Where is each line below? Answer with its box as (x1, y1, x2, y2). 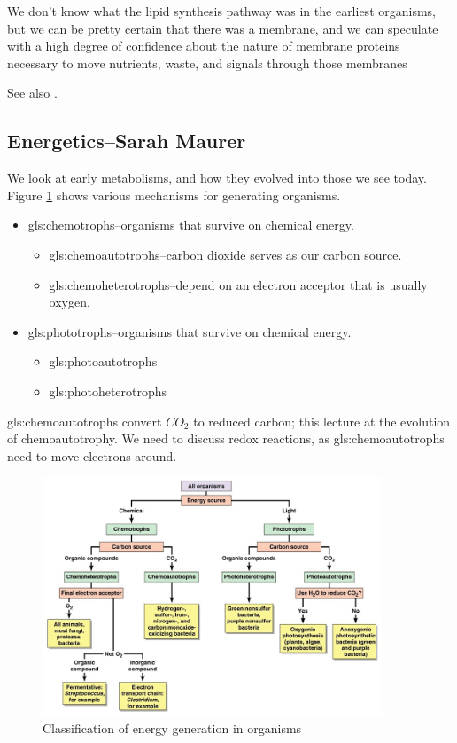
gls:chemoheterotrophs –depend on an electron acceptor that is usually (49, 275, 428, 293)
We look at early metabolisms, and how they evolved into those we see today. (7, 168, 427, 187)
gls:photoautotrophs (49, 352, 158, 371)
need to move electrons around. (7, 446, 177, 465)
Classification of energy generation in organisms (43, 719, 302, 738)
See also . (7, 83, 58, 102)
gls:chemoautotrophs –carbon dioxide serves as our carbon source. (49, 245, 402, 263)
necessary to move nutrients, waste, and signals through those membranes (7, 53, 407, 72)
